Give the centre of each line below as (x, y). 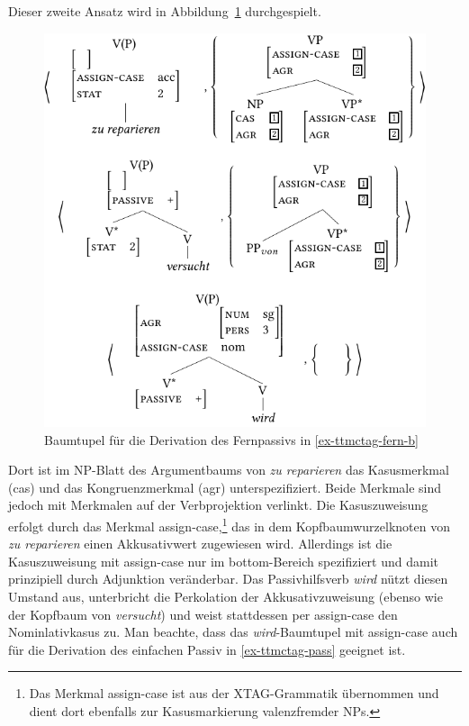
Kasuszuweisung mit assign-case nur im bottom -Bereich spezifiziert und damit (224, 561)
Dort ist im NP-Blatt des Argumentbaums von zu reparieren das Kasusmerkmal (229, 470)
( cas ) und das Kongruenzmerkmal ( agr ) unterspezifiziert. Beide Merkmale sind (225, 487)
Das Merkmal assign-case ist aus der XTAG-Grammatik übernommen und (234, 693)
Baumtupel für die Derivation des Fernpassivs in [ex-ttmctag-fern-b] (232, 439)
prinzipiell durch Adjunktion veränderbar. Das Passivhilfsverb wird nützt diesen (228, 579)
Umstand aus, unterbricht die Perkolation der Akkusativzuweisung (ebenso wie (225, 596)
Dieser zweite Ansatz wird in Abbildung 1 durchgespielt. (165, 11)
